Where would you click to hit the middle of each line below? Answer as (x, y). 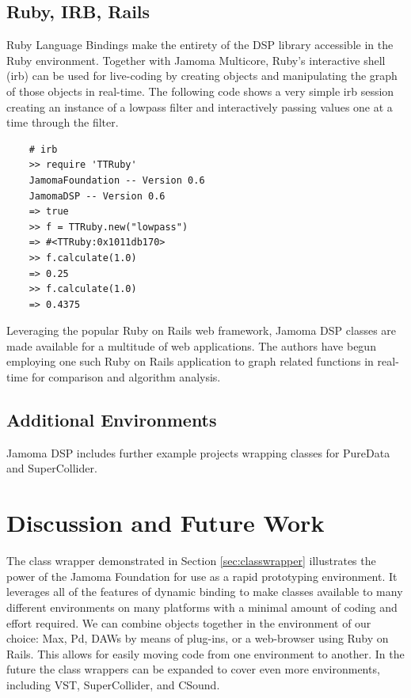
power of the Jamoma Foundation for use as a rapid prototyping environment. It (202, 576)
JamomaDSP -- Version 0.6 (97, 196)
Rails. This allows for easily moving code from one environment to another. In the (205, 653)
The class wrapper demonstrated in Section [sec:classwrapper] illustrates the (191, 561)
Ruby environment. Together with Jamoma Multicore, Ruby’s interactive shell (196, 60)
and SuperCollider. (52, 468)
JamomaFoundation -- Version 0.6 (117, 180)
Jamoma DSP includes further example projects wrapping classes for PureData (198, 452)
